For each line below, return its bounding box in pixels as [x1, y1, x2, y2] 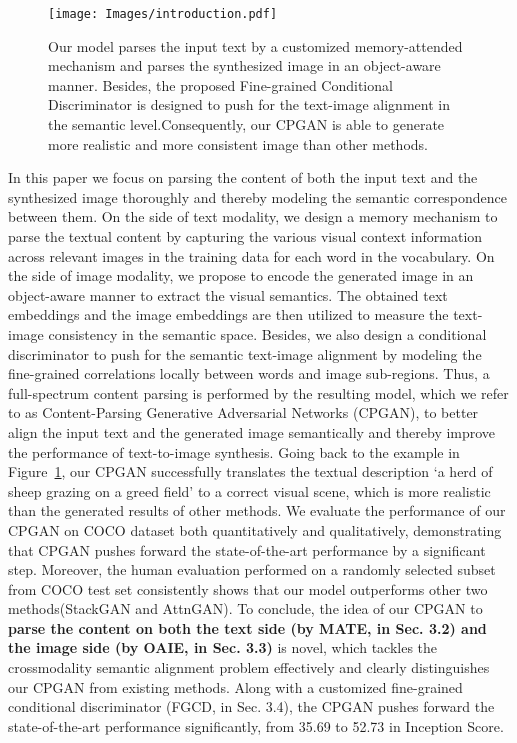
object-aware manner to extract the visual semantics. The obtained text [8, 284, 448, 305]
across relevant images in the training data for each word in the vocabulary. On [8, 245, 495, 266]
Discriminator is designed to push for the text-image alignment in [48, 94, 450, 115]
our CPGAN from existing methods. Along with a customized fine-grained [8, 676, 463, 697]
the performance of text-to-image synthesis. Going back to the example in [8, 441, 460, 462]
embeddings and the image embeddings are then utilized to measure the [8, 304, 449, 325]
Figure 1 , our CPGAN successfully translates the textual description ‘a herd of [8, 461, 493, 482]
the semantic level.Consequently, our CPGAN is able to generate [48, 114, 445, 135]
